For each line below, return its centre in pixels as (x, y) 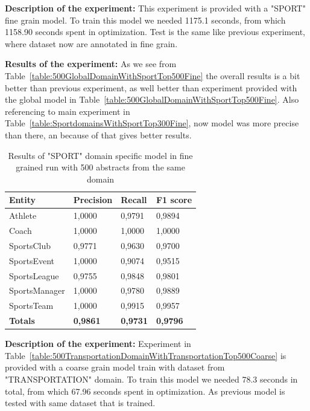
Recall (134, 200)
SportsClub (30, 245)
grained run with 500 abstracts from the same (100, 167)
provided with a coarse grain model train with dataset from (115, 367)
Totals (22, 321)
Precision (93, 200)
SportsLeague (34, 275)
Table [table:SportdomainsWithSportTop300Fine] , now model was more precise (152, 123)
